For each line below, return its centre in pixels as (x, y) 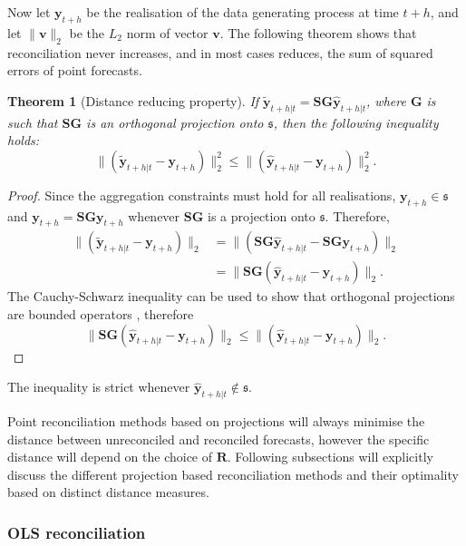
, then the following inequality (356, 122)
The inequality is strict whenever (99, 387)
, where (386, 100)
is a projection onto (262, 215)
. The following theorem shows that (318, 32)
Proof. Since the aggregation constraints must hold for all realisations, (202, 195)
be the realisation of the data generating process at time (243, 12)
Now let (29, 12)
